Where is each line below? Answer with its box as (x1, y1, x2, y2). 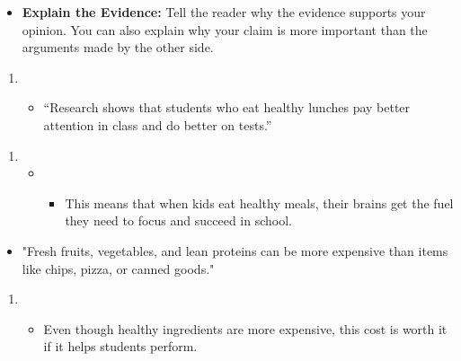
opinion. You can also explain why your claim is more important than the (22, 20, 428, 39)
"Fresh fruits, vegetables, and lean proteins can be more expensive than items (22, 241, 448, 260)
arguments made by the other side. (22, 38, 214, 57)
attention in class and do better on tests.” (43, 115, 272, 134)
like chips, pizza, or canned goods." (22, 259, 215, 277)
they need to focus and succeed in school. (65, 211, 292, 230)
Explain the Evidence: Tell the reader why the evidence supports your (22, 3, 426, 21)
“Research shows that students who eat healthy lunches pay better (43, 98, 411, 117)
